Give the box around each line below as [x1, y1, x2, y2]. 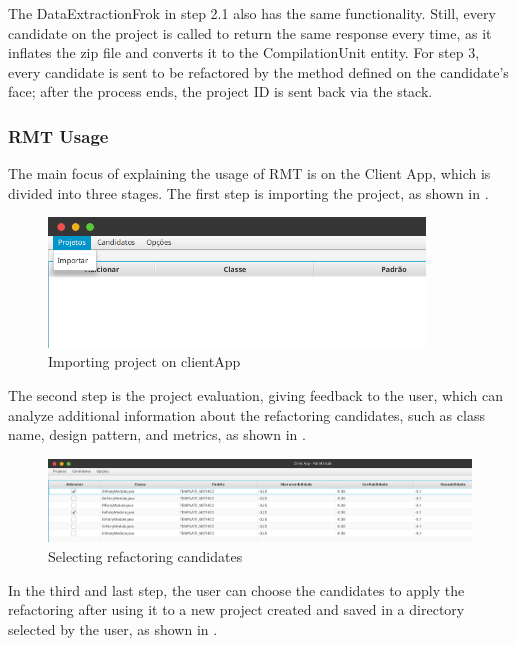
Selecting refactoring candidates [48, 546, 243, 567]
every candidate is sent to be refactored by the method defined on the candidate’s [8, 61, 509, 82]
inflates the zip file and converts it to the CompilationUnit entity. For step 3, [8, 42, 480, 63]
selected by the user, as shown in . [8, 618, 218, 639]
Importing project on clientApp [48, 351, 241, 372]
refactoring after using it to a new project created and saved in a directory [8, 599, 465, 620]
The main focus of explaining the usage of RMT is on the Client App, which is [8, 163, 491, 184]
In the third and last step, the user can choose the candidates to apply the [8, 579, 465, 600]
